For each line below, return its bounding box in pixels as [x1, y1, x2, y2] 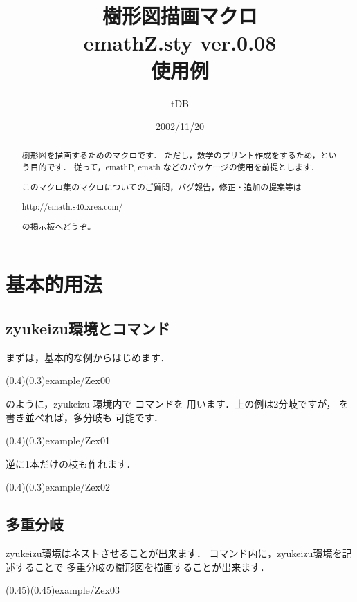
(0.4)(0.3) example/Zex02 [6, 480, 110, 494]
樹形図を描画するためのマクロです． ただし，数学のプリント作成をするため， [21, 149, 320, 161]
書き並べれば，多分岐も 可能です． [6, 410, 164, 424]
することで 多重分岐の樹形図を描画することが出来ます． [15, 559, 270, 574]
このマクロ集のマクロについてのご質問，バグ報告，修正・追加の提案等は [21, 181, 302, 192]
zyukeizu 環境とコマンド [6, 318, 170, 339]
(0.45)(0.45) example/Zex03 [6, 583, 120, 597]
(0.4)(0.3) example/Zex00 [6, 373, 110, 387]
